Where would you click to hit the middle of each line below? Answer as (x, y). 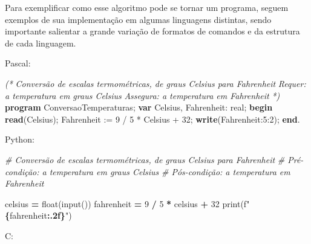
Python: (20, 139)
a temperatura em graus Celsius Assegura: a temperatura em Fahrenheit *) (142, 95)
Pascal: (18, 63)
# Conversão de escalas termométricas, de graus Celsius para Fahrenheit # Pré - (154, 159)
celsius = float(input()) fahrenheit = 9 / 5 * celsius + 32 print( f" (127, 203)
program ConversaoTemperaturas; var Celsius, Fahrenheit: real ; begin (139, 107)
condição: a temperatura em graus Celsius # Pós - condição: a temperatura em (148, 171)
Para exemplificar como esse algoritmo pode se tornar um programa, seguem (147, 7)
